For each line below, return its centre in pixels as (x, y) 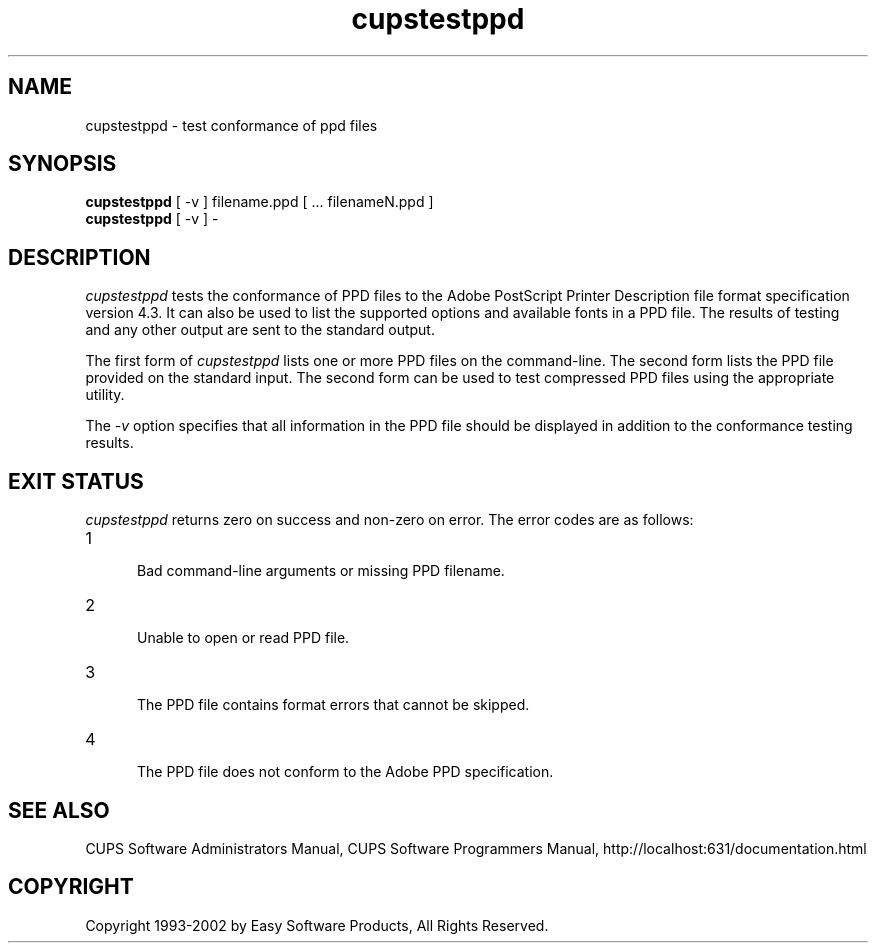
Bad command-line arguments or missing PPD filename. (321, 571)
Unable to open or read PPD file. (243, 638)
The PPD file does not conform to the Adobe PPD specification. (345, 772)
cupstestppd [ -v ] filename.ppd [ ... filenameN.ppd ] (259, 202)
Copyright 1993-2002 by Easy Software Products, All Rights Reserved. (317, 925)
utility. (105, 395)
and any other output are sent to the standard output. (260, 330)
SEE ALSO (59, 810)
